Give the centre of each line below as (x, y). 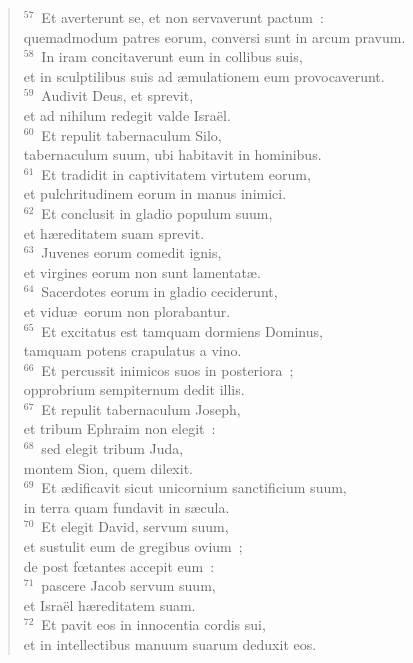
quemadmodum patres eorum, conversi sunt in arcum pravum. (214, 36)
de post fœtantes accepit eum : (119, 565)
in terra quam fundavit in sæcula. (126, 506)
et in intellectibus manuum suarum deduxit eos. (170, 644)
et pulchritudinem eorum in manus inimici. (155, 193)
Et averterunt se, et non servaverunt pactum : (182, 17)
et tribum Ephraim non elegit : (119, 428)
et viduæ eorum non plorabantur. (127, 310)
